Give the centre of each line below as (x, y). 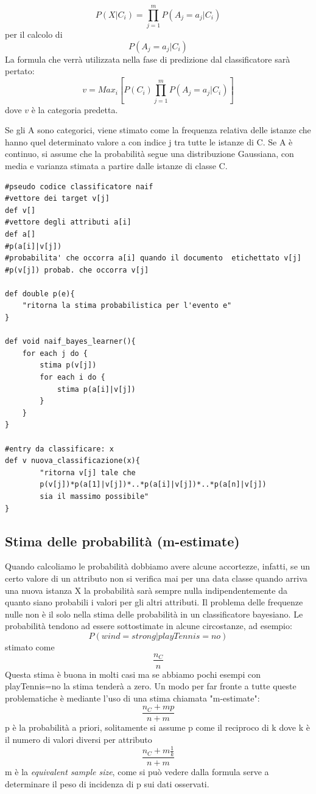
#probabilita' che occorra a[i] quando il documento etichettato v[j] (153, 258)
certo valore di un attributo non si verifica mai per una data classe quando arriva (156, 578)
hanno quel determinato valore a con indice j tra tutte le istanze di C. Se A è (149, 141)
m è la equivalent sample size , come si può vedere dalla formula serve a (137, 771)
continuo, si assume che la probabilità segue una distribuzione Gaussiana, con (149, 154)
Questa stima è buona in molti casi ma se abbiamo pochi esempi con (133, 674)
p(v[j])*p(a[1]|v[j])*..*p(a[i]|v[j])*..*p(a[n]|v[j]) (153, 485)
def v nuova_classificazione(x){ (72, 461)
